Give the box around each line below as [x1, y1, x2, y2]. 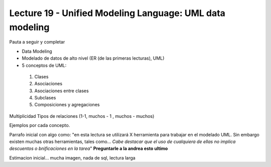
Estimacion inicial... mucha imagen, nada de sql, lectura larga [9, 154, 135, 160]
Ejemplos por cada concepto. [9, 122, 70, 128]
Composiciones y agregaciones [34, 102, 100, 108]
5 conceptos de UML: [22, 62, 67, 68]
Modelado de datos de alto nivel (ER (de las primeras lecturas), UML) [22, 55, 165, 61]
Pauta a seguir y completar [9, 39, 65, 45]
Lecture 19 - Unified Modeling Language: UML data [9, 8, 226, 19]
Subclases [34, 95, 56, 101]
